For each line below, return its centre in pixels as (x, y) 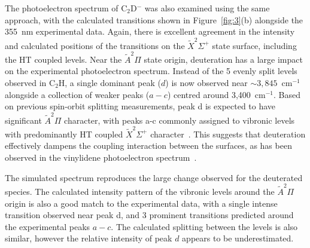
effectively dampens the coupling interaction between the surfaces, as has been (148, 146)
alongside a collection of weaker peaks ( (77, 94)
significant (23, 120)
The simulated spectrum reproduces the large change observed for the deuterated (154, 177)
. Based (287, 94)
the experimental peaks (48, 226)
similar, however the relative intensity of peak (89, 238)
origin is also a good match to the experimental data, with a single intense (141, 203)
